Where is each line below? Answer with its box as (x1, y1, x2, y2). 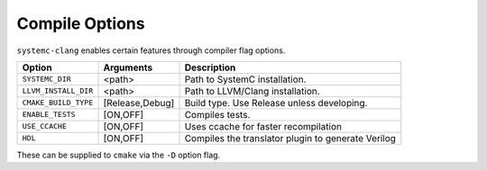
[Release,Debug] (103, 96, 175, 109)
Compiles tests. (184, 108, 251, 121)
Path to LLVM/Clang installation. (184, 85, 320, 97)
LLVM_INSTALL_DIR (22, 86, 94, 96)
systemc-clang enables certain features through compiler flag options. (16, 45, 286, 56)
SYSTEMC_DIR (22, 75, 71, 85)
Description (184, 61, 236, 74)
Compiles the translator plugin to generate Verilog (184, 131, 397, 144)
